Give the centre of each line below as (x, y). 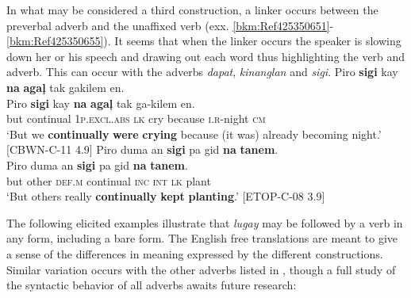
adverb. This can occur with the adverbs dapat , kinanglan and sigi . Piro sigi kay (202, 72)
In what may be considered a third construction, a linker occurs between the (192, 10)
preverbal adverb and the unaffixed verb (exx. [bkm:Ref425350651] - (170, 25)
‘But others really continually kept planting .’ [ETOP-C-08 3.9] (166, 196)
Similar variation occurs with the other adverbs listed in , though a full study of (201, 269)
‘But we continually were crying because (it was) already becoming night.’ (194, 134)
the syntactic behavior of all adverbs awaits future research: (152, 285)
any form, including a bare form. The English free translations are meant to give (202, 238)
